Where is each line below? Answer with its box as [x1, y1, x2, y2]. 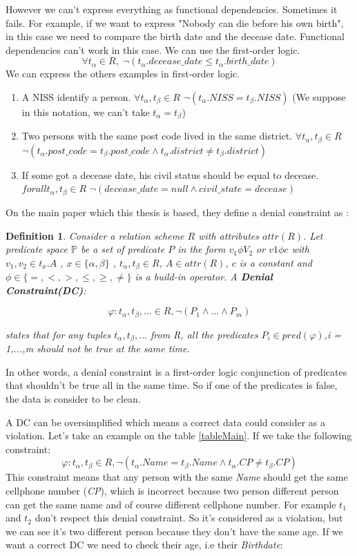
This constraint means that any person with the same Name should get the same [6, 470, 348, 484]
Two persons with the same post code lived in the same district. [21, 128, 293, 143]
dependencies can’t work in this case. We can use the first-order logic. [6, 42, 300, 57]
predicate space [6, 242, 68, 256]
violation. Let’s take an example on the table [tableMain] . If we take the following [6, 428, 352, 443]
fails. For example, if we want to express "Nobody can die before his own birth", [6, 15, 344, 30]
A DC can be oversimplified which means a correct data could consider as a [6, 414, 325, 429]
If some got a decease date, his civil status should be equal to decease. [21, 167, 319, 182]
